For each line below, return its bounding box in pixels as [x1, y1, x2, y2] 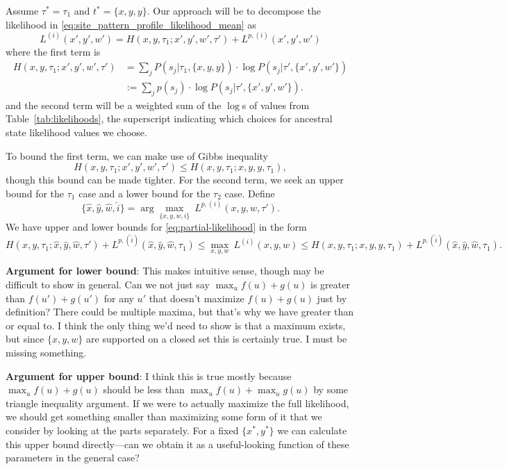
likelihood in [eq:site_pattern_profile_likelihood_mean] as [6, 17, 256, 31]
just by [317, 290, 347, 305]
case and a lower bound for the [78, 186, 210, 200]
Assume [6, 3, 39, 17]
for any [103, 290, 134, 305]
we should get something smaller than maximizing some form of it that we [6, 409, 322, 424]
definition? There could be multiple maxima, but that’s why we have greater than [6, 304, 354, 319]
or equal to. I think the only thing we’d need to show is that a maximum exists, [6, 318, 346, 332]
